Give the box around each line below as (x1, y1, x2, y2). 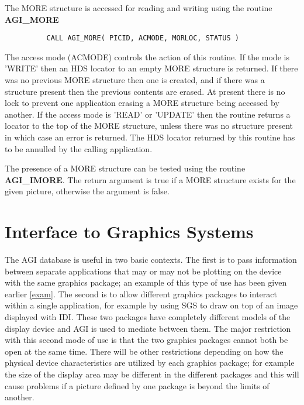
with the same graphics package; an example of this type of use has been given (5, 276, 287, 289)
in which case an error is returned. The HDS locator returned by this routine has (5, 131, 295, 143)
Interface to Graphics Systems (5, 219, 254, 243)
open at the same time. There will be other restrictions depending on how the (5, 345, 284, 357)
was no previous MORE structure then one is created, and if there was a (5, 74, 265, 86)
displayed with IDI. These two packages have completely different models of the (5, 311, 291, 323)
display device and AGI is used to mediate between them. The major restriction (5, 322, 291, 334)
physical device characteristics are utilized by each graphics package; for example (5, 356, 295, 369)
